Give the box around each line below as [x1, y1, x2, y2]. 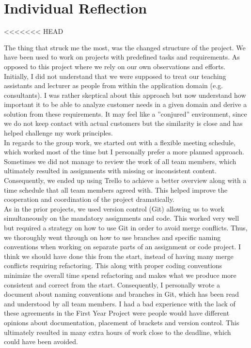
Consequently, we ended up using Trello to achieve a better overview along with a [4, 175, 247, 185]
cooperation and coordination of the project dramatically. [4, 194, 174, 204]
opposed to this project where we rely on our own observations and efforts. [4, 61, 226, 71]
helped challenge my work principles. [4, 128, 113, 138]
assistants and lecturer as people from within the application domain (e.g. [4, 80, 223, 91]
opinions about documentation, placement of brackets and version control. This [4, 317, 239, 327]
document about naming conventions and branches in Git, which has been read [4, 289, 239, 299]
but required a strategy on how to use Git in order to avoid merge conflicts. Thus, [4, 223, 248, 232]
